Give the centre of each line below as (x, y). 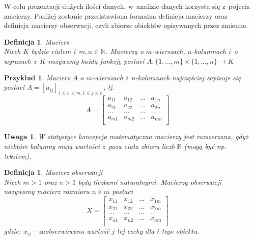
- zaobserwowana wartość (71, 230)
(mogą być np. (205, 146)
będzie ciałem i (53, 51)
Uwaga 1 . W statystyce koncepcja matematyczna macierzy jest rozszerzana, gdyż (126, 136)
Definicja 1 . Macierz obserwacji (53, 172)
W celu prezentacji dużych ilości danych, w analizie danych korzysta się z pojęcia (127, 6)
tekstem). (18, 156)
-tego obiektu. (179, 230)
